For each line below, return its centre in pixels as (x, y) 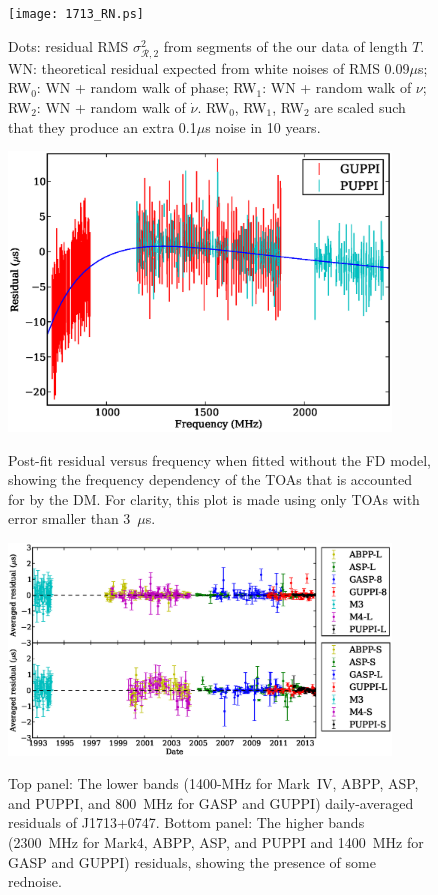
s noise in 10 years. (263, 126)
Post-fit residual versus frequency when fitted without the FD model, (219, 459)
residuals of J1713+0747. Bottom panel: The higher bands (186, 822)
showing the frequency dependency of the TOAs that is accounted (210, 479)
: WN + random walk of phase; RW (146, 87)
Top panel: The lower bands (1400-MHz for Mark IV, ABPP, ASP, (213, 783)
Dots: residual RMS (68, 45)
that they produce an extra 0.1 (102, 126)
